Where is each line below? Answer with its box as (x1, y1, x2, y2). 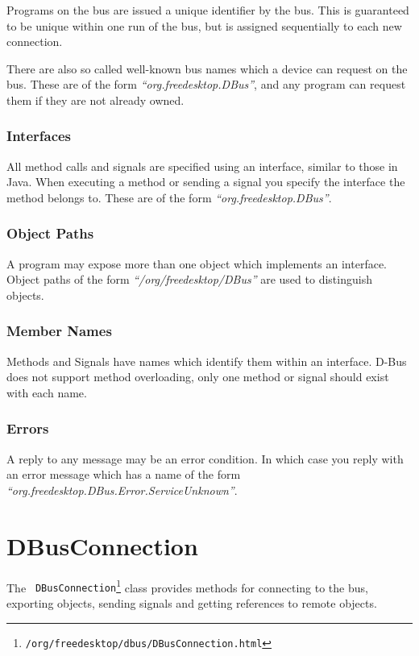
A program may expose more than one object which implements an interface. (6, 255, 387, 272)
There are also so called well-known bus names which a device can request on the (6, 60, 408, 77)
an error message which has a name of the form (6, 466, 241, 483)
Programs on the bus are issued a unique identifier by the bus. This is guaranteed (6, 2, 409, 18)
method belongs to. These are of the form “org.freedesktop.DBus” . (6, 189, 332, 206)
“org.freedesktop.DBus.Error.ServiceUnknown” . (6, 481, 238, 498)
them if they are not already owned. (6, 91, 185, 108)
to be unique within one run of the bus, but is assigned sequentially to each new (6, 17, 402, 34)
